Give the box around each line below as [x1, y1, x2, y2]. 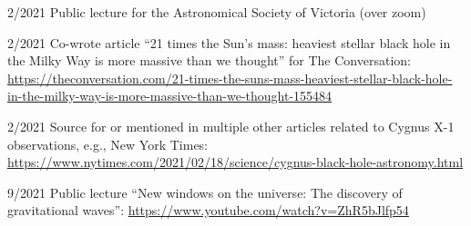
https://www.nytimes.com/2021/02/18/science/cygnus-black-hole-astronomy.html [7, 152, 464, 172]
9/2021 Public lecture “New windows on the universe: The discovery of [7, 182, 403, 201]
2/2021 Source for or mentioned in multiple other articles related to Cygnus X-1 [7, 116, 455, 135]
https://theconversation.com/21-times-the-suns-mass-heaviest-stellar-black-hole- [7, 68, 453, 87]
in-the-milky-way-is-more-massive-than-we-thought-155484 [7, 86, 333, 105]
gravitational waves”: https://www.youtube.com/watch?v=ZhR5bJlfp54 [7, 201, 409, 220]
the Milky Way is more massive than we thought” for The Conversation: [7, 51, 411, 70]
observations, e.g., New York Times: [7, 134, 209, 153]
